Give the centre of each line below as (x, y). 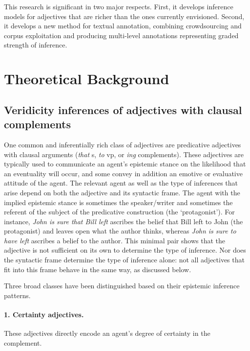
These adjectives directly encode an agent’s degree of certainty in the (107, 333)
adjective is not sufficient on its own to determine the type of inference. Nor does (125, 250)
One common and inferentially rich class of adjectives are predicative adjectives (123, 144)
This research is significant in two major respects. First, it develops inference (119, 6)
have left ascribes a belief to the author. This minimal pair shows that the (115, 240)
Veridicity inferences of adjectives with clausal (123, 109)
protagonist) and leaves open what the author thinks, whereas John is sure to (120, 231)
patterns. (17, 295)
